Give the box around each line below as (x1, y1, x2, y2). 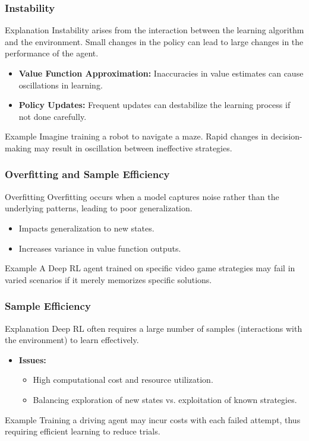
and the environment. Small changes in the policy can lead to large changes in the (5, 35, 304, 47)
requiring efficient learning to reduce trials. (5, 425, 160, 437)
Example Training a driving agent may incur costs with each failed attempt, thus (5, 413, 301, 426)
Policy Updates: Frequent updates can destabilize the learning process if (18, 99, 291, 111)
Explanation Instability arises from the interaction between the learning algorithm (5, 24, 304, 36)
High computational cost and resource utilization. (33, 373, 213, 386)
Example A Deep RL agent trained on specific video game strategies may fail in (5, 262, 295, 274)
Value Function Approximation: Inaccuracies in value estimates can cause (18, 67, 304, 79)
